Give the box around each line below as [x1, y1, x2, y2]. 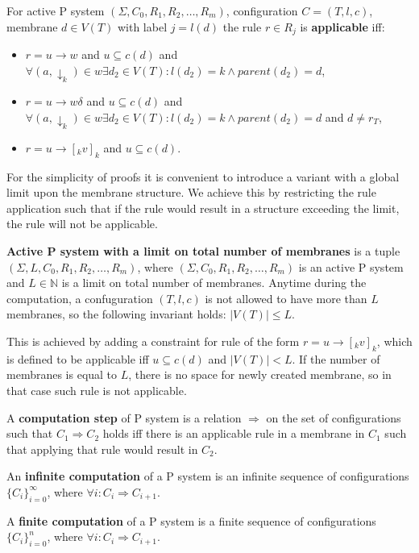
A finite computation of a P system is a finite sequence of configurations [6, 512, 376, 529]
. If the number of [292, 350, 380, 367]
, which [376, 332, 413, 349]
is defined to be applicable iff [6, 350, 149, 367]
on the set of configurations [266, 409, 401, 426]
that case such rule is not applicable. [6, 381, 187, 398]
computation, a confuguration [6, 289, 153, 306]
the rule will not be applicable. [6, 215, 158, 232]
